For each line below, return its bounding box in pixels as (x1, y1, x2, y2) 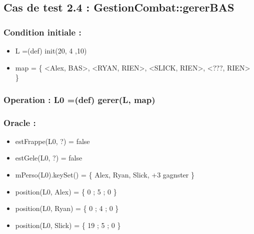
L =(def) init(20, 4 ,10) (15, 45, 87, 55)
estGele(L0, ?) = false (15, 152, 82, 163)
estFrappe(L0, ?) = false (15, 135, 90, 146)
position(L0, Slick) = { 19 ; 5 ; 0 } (15, 219, 121, 230)
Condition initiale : (3, 25, 81, 38)
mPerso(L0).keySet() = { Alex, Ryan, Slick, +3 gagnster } (15, 169, 194, 180)
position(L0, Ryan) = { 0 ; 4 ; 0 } (15, 203, 119, 213)
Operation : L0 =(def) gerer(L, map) (3, 93, 155, 105)
